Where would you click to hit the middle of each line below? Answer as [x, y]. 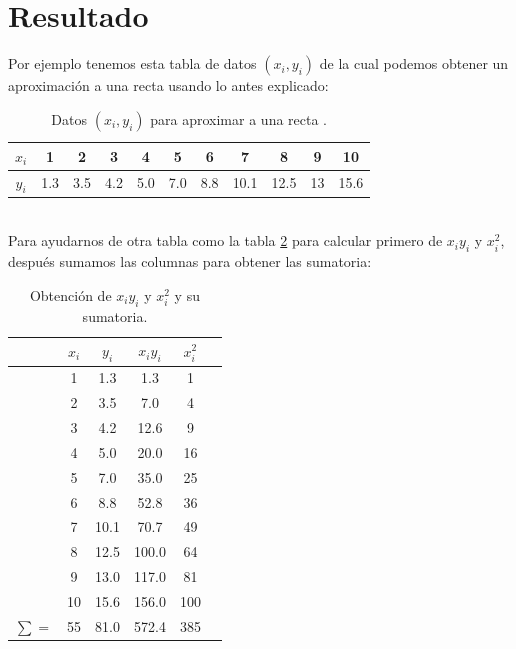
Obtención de [70, 294]
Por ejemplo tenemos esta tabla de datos [132, 63]
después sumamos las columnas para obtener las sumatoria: [190, 261]
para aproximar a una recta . [238, 118]
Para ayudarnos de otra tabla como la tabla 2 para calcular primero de [225, 240]
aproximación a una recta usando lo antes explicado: [168, 85]
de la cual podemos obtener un [414, 63]
